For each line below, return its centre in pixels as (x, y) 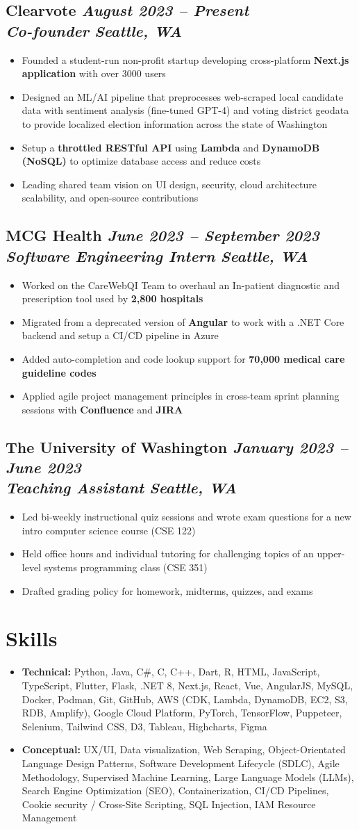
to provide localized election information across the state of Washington (175, 123)
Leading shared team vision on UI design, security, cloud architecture (169, 184)
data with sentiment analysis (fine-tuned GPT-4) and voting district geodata (185, 110)
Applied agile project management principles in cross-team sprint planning (181, 396)
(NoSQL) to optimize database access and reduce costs (141, 161)
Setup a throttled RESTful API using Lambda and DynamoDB (171, 147)
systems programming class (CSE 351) (126, 567)
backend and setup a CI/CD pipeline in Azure (120, 335)
